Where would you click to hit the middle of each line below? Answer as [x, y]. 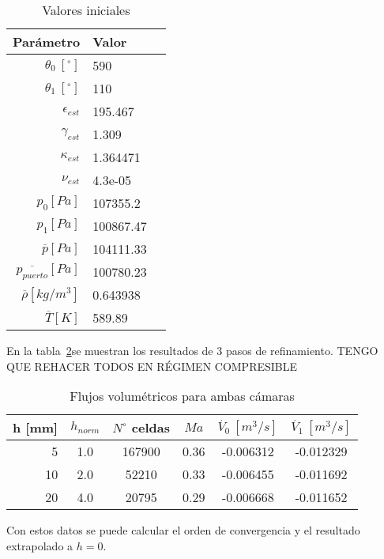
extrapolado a [40, 545]
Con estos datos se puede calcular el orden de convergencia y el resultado [183, 530]
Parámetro [47, 42]
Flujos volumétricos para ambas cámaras [182, 396]
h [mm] [36, 428]
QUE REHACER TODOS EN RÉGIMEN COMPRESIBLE [152, 366]
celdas [151, 428]
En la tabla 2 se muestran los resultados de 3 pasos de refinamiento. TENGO [192, 350]
